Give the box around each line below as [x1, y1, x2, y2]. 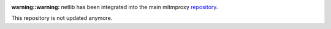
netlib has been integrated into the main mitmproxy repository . [61, 4, 218, 10]
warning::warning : [11, 4, 60, 10]
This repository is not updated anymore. [11, 14, 113, 22]
